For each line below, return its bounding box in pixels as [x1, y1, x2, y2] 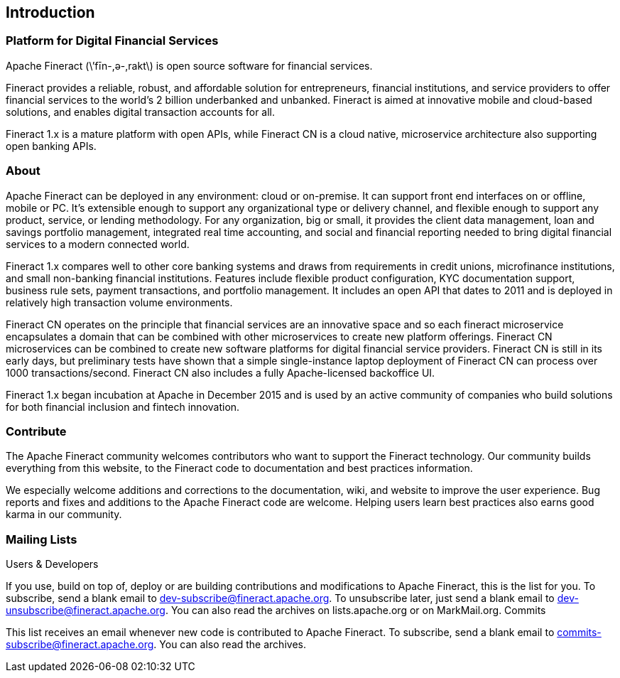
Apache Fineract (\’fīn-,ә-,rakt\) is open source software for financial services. [6, 59, 373, 72]
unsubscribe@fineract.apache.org [6, 604, 165, 617]
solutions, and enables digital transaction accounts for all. [6, 105, 276, 118]
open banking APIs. [6, 139, 97, 152]
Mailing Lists [6, 532, 77, 547]
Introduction [6, 4, 95, 21]
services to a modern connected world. [6, 237, 190, 250]
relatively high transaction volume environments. [6, 296, 233, 308]
